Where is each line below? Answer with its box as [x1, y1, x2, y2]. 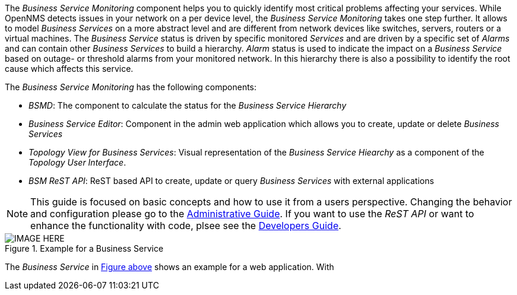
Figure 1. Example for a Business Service [5, 243, 164, 253]
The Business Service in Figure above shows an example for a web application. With [5, 262, 334, 272]
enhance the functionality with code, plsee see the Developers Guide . [30, 220, 341, 231]
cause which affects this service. [5, 64, 134, 74]
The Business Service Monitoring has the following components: [5, 82, 257, 92]
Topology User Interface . [28, 157, 126, 167]
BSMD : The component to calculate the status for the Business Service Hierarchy [28, 100, 347, 110]
